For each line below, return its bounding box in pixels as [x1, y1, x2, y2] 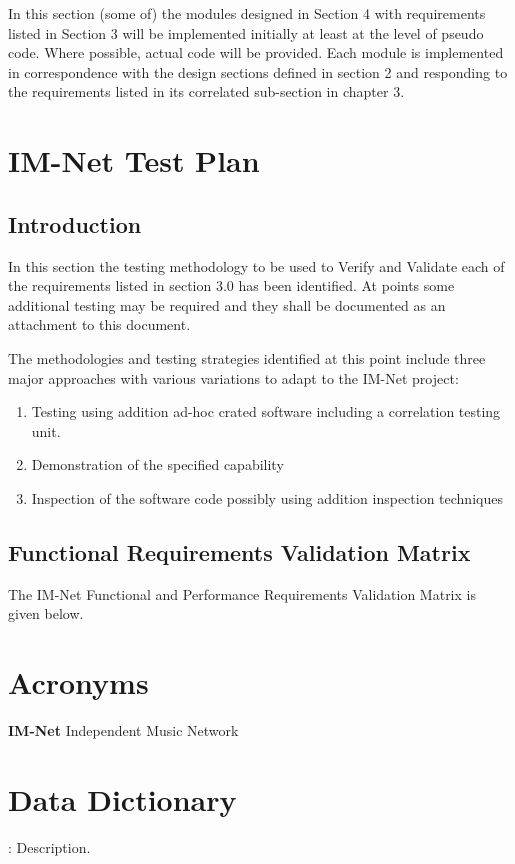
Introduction [8, 208, 142, 239]
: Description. [8, 836, 91, 857]
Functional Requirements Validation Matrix [8, 536, 471, 567]
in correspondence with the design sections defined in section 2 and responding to [8, 61, 508, 82]
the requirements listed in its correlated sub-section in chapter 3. [8, 81, 405, 102]
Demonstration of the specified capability [31, 454, 284, 475]
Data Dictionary [8, 778, 237, 819]
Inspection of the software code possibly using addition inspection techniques [31, 487, 503, 508]
